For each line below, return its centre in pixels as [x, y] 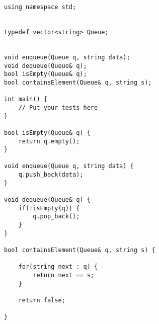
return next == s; [63, 275]
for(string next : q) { [58, 267]
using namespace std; [40, 7]
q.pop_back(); [56, 217]
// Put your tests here [58, 107]
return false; [42, 300]
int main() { [26, 99]
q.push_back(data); [51, 175]
